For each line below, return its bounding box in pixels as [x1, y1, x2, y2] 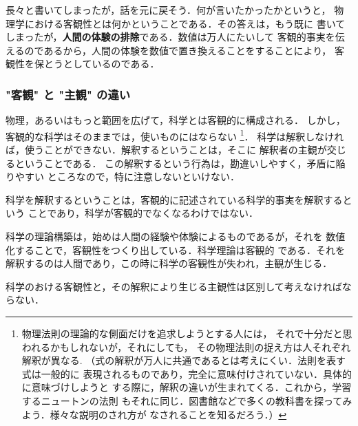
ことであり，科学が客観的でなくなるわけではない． [28, 206, 259, 220]
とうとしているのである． [43, 56, 160, 71]
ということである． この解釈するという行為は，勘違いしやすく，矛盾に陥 [14, 156, 346, 170]
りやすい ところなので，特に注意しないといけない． [6, 169, 240, 184]
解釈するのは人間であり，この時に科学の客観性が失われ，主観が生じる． [6, 256, 333, 270]
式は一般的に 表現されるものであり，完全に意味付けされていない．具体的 [21, 366, 352, 381]
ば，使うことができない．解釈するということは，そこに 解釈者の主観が [6, 142, 327, 157]
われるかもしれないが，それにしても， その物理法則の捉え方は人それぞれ [21, 339, 351, 354]
